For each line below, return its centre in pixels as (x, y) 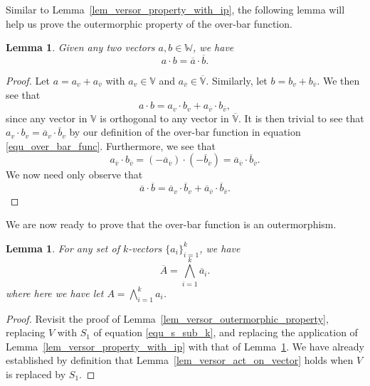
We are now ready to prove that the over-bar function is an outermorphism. (171, 224)
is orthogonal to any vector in (164, 118)
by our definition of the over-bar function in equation (185, 132)
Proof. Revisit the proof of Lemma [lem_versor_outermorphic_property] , (167, 318)
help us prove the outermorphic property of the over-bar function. (149, 23)
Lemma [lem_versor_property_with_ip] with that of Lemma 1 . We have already (185, 346)
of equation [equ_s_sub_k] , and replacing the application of (226, 332)
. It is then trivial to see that (301, 118)
